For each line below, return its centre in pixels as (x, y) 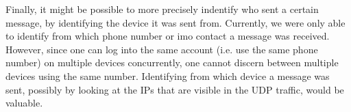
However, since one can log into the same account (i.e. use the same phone (162, 49)
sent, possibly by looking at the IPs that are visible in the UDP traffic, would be (175, 89)
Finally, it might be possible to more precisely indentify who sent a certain (162, 9)
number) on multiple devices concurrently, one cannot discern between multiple (172, 62)
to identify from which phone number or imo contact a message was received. (168, 36)
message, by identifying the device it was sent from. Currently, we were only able (175, 22)
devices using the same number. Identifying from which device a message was (168, 75)
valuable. (24, 103)
